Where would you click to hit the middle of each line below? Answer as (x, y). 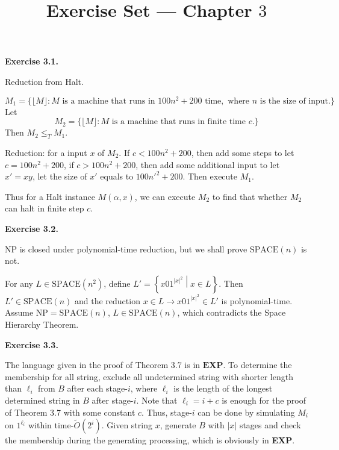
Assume (19, 312)
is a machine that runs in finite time (179, 122)
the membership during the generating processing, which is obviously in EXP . (150, 440)
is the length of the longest (223, 388)
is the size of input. (295, 101)
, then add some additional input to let (208, 164)
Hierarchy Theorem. (42, 324)
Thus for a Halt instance (50, 196)
